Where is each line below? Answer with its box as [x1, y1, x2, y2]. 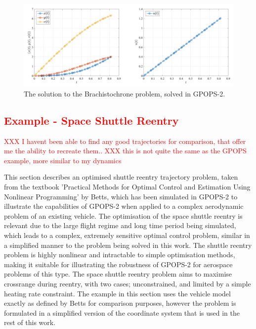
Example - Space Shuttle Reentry [4, 112, 179, 128]
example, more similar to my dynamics [4, 155, 122, 165]
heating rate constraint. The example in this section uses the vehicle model [4, 288, 231, 298]
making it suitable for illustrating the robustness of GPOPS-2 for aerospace [4, 259, 233, 269]
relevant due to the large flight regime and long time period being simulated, [4, 220, 236, 231]
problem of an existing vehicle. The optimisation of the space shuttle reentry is [4, 210, 243, 221]
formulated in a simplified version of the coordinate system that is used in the [4, 307, 240, 318]
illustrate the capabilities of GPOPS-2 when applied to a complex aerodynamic [4, 201, 244, 211]
